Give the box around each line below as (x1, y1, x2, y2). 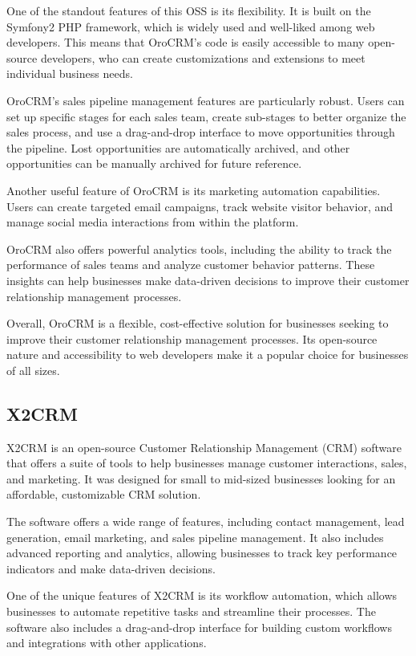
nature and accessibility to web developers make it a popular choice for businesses (6, 346, 409, 363)
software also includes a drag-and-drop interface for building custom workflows (6, 618, 392, 635)
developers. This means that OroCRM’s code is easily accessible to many (6, 34, 365, 51)
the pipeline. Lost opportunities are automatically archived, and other (6, 139, 350, 156)
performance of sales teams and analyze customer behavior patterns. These (6, 256, 375, 273)
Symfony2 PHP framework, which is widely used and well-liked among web (6, 18, 375, 35)
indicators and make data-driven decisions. (6, 560, 216, 577)
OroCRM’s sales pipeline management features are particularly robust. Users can (6, 92, 405, 108)
